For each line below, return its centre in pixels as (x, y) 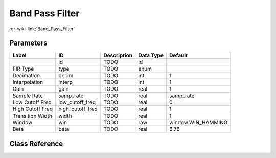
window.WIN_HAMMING (199, 123)
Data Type (151, 55)
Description (118, 55)
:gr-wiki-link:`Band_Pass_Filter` (42, 29)
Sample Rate (28, 96)
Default (178, 55)
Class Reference (36, 143)
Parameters (28, 43)
